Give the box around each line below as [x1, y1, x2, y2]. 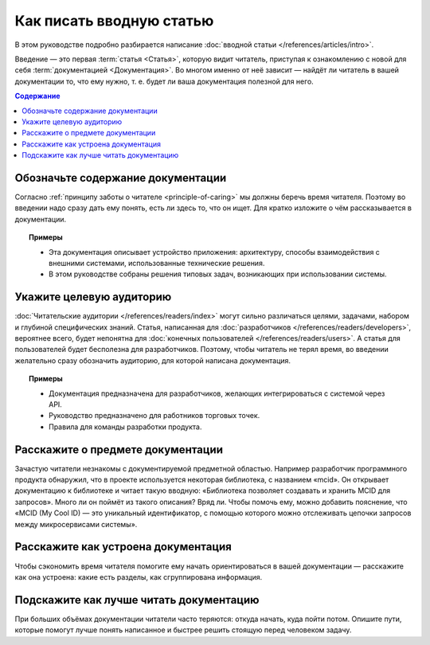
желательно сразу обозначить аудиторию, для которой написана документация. [14, 355, 291, 365]
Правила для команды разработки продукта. [49, 422, 202, 432]
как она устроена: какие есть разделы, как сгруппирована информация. [14, 572, 263, 581]
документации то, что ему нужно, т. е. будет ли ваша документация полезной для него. [14, 76, 314, 86]
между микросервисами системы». [14, 519, 138, 529]
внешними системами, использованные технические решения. [49, 258, 265, 268]
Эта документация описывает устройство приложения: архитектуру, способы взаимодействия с [49, 247, 380, 256]
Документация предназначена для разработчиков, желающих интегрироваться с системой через [49, 389, 385, 398]
